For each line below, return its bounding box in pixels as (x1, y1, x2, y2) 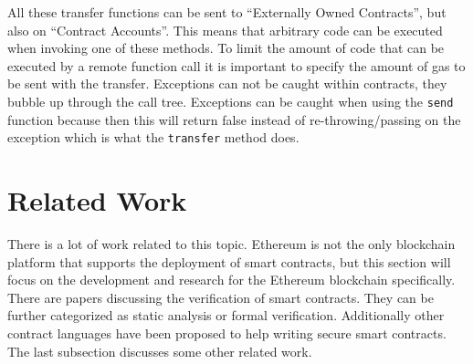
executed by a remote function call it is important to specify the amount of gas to (7, 56, 466, 75)
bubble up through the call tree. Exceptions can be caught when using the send (7, 91, 454, 110)
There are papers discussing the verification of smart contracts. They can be (7, 287, 434, 307)
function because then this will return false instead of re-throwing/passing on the (7, 109, 461, 129)
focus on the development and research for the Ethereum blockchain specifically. (7, 270, 456, 289)
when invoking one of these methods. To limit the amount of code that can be (7, 38, 445, 57)
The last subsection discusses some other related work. (7, 341, 312, 360)
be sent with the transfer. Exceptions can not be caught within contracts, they (7, 74, 447, 93)
